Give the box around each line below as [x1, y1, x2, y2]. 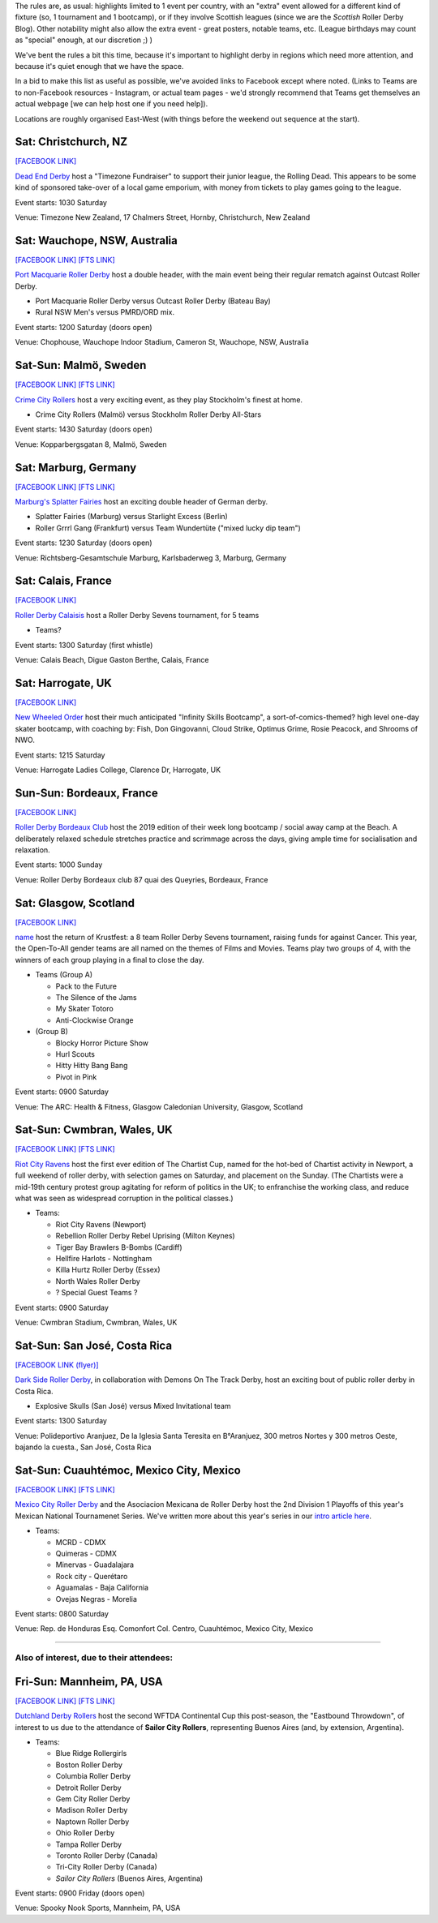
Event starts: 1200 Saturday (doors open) [15, 322, 153, 332]
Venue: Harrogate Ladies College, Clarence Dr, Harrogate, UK [15, 765, 221, 775]
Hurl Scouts [55, 1049, 95, 1058]
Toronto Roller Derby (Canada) [55, 1850, 158, 1861]
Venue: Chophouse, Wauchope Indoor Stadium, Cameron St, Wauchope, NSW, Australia [15, 337, 309, 347]
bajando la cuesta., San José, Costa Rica [15, 1442, 152, 1452]
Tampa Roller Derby [55, 1839, 122, 1849]
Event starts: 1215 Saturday [15, 750, 105, 760]
